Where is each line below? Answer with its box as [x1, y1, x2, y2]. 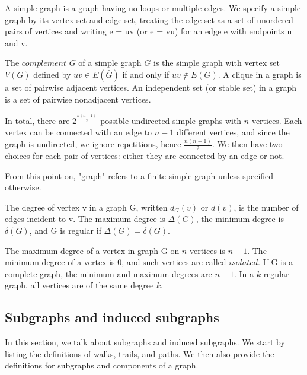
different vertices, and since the [176, 126, 290, 138]
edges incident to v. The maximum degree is [5, 212, 165, 225]
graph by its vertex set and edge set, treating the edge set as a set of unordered [5, 13, 293, 26]
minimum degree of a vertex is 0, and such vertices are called [5, 256, 226, 268]
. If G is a [258, 256, 293, 268]
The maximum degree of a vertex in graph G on [5, 244, 180, 256]
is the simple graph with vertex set [153, 56, 280, 69]
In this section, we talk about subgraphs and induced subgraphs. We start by [5, 336, 285, 348]
